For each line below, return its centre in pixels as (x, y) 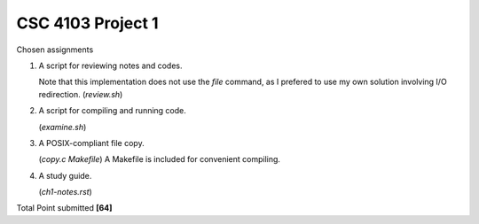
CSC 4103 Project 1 (87, 23)
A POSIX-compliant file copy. (92, 143)
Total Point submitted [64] (64, 208)
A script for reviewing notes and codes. (110, 66)
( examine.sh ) (63, 127)
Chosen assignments (55, 50)
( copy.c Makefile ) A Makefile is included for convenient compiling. (160, 159)
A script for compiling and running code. (112, 111)
